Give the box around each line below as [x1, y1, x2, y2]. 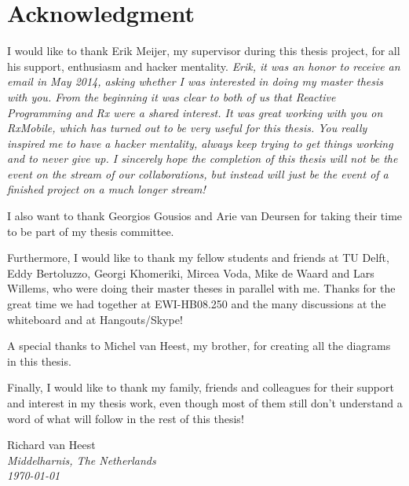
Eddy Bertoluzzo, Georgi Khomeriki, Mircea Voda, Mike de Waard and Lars [7, 264, 374, 281]
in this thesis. [7, 352, 71, 369]
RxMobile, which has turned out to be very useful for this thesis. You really [7, 120, 367, 136]
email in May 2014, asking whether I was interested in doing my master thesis [7, 73, 384, 90]
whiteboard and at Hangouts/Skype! [7, 311, 183, 327]
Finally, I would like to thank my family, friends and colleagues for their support [7, 379, 394, 396]
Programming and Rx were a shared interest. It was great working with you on [7, 104, 383, 120]
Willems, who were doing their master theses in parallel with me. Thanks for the [7, 280, 396, 296]
